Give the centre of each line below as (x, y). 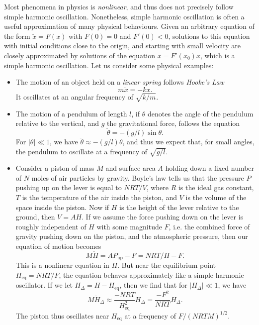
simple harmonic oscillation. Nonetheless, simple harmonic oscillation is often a (124, 16)
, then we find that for (153, 285)
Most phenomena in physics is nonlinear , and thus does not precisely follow (119, 6)
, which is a (217, 55)
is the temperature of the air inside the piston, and (100, 197)
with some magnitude (129, 226)
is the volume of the (216, 197)
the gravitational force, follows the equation (173, 123)
